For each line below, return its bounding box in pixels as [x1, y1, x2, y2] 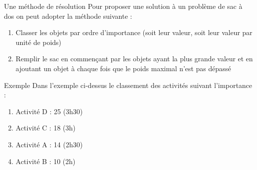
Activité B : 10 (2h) [15, 156, 76, 166]
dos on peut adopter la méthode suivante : [4, 10, 132, 21]
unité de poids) [15, 37, 62, 47]
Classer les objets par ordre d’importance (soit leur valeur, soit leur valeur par [15, 27, 253, 38]
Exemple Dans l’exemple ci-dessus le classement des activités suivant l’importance [4, 80, 252, 90]
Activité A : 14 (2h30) [15, 139, 83, 149]
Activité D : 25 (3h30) [15, 106, 83, 116]
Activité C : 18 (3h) [15, 123, 76, 133]
